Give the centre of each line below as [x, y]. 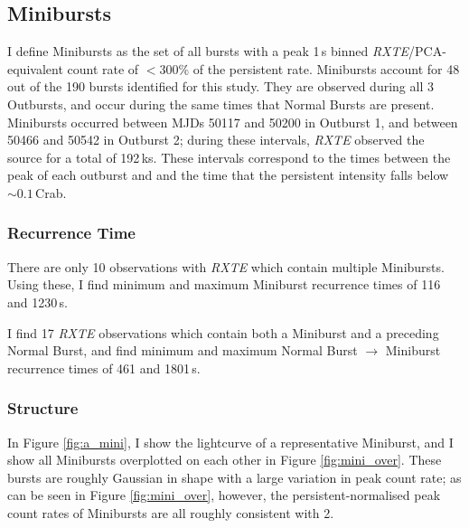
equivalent [35, 68]
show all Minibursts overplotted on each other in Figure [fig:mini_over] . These [225, 460]
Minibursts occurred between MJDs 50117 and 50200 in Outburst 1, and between [233, 122]
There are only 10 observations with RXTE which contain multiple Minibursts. [226, 266]
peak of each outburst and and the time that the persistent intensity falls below [228, 175]
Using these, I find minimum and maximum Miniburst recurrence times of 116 [224, 284]
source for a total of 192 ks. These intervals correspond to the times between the [229, 157]
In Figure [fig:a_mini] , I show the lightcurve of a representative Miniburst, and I [230, 442]
